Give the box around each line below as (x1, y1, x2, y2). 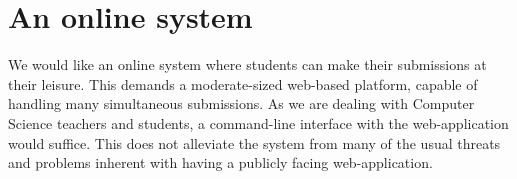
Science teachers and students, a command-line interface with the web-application (8, 112, 509, 133)
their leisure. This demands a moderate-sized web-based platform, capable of (8, 73, 478, 94)
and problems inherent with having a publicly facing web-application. (8, 152, 433, 173)
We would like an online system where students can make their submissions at (8, 54, 487, 75)
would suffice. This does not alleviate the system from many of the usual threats (8, 132, 501, 153)
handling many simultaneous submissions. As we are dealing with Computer (8, 93, 475, 114)
